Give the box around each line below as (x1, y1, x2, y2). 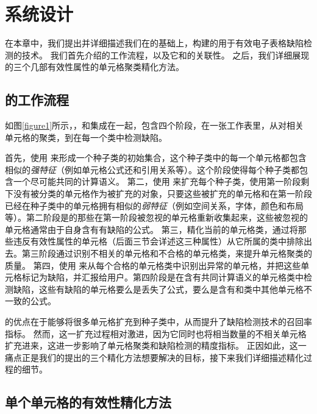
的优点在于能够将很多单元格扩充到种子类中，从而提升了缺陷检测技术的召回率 (5, 315, 312, 328)
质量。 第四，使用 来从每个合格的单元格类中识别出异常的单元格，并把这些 (5, 259, 301, 271)
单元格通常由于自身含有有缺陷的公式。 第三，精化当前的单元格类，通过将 (5, 223, 298, 235)
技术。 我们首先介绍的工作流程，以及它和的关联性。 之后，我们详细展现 (21, 48, 310, 61)
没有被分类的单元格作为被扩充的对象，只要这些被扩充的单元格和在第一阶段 (13, 187, 312, 200)
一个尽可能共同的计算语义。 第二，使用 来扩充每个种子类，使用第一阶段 (13, 175, 301, 188)
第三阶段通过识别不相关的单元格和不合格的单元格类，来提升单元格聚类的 (21, 247, 312, 260)
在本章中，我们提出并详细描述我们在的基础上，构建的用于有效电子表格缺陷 (5, 37, 304, 49)
